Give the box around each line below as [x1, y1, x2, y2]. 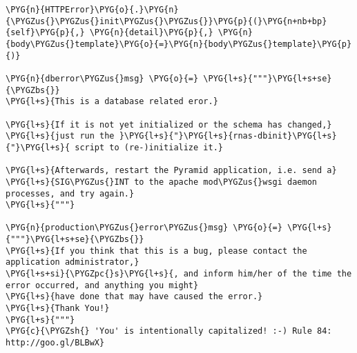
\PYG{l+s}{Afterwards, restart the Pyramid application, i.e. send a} [6, 165, 337, 176]
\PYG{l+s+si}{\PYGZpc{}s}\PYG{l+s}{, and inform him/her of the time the [6, 269, 352, 279]
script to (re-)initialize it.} [75, 142, 223, 152]
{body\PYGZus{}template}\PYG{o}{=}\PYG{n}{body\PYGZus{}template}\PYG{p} [6, 39, 352, 49]
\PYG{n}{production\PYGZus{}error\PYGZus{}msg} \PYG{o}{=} [6, 223, 282, 233]
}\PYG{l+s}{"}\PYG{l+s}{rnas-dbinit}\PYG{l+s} [119, 131, 337, 141]
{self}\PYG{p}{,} [6, 28, 85, 38]
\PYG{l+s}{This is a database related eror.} [6, 97, 218, 107]
